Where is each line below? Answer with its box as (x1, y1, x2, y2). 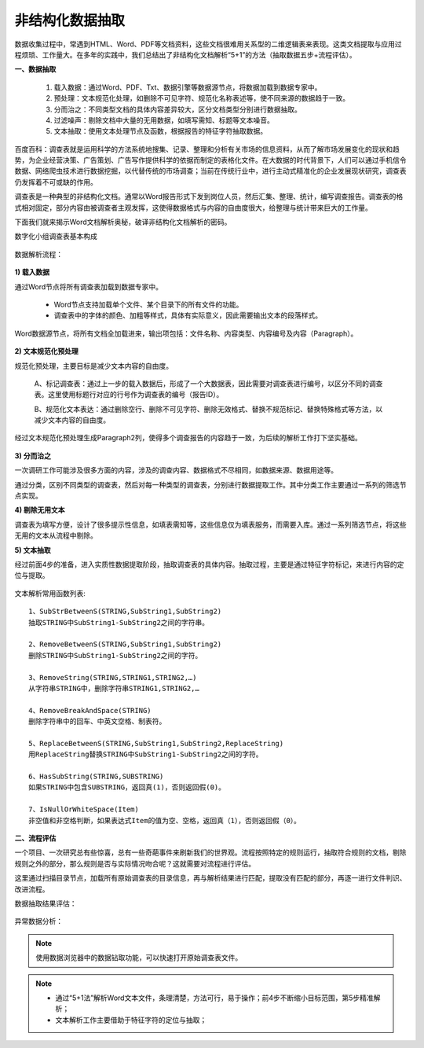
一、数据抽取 (14, 64, 57, 74)
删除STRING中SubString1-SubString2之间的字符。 (28, 651, 203, 660)
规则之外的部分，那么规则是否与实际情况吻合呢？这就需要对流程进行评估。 (14, 859, 255, 868)
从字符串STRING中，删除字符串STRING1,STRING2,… (28, 684, 199, 693)
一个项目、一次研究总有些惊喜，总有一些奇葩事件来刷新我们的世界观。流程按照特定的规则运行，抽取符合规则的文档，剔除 (14, 848, 407, 857)
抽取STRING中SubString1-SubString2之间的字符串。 (28, 618, 210, 627)
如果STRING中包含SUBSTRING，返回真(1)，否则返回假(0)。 (28, 783, 226, 792)
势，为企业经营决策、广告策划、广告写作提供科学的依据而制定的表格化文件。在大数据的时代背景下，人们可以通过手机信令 (14, 156, 407, 165)
